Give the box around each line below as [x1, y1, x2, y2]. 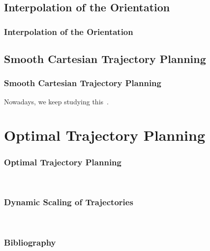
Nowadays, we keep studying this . [4, 96, 109, 106]
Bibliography [4, 236, 56, 249]
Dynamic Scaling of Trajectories [4, 196, 133, 208]
